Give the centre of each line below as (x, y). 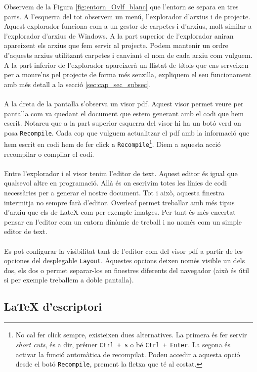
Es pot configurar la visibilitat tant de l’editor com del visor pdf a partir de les (123, 251)
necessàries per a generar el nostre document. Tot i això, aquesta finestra (114, 193)
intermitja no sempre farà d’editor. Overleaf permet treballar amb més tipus (119, 202)
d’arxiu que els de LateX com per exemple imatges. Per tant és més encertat (120, 212)
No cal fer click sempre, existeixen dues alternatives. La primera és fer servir (131, 335)
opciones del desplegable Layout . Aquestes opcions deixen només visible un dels (125, 260)
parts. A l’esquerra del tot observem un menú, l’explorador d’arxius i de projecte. (127, 16)
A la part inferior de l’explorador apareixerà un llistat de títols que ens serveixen (126, 65)
